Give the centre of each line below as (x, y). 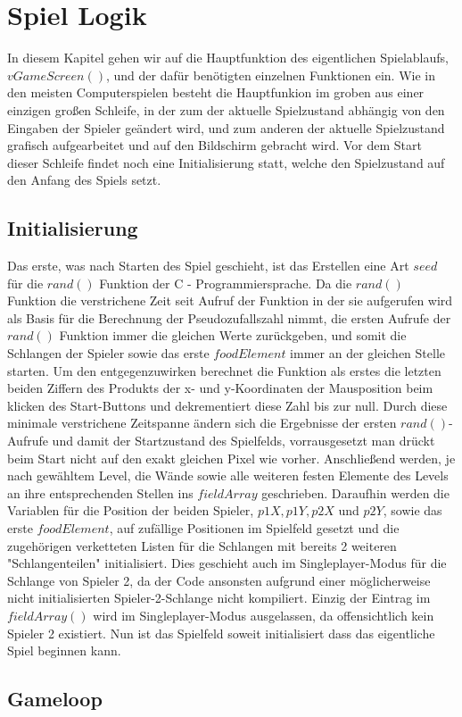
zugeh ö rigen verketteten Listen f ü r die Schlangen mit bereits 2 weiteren (202, 545)
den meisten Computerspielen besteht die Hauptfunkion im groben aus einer (216, 92)
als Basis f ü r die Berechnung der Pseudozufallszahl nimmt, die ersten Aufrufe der (229, 317)
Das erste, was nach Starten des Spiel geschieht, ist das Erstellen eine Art (208, 266)
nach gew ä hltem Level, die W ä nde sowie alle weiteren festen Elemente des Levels (228, 475)
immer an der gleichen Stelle (367, 353)
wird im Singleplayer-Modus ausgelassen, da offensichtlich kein (264, 615)
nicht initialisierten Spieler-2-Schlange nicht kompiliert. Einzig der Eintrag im (219, 598)
